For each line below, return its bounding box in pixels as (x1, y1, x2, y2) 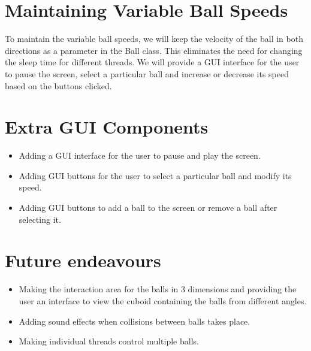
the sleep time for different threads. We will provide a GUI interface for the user (5, 56, 300, 68)
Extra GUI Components (5, 114, 209, 139)
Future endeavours (5, 248, 161, 273)
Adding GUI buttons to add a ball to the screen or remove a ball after (19, 201, 277, 213)
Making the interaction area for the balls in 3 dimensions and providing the (19, 283, 297, 295)
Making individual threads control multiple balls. (19, 335, 199, 347)
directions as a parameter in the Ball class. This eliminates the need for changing (5, 44, 303, 56)
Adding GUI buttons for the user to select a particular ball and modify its (19, 169, 292, 181)
